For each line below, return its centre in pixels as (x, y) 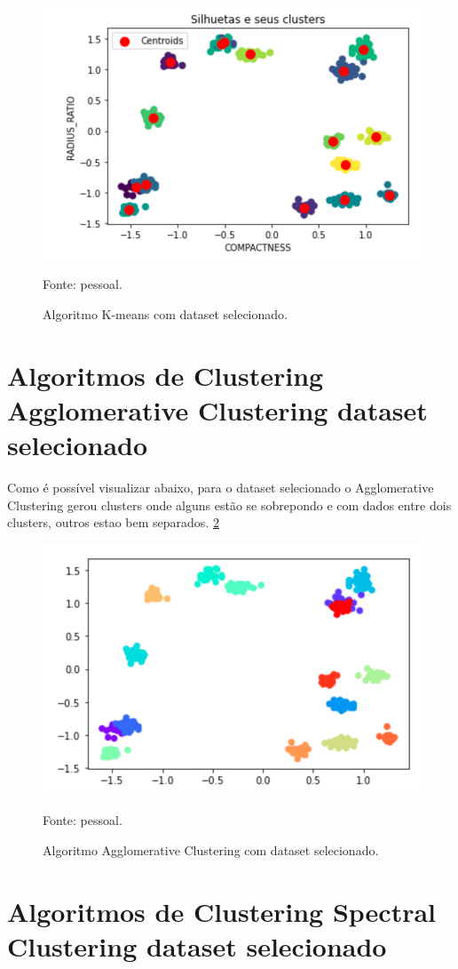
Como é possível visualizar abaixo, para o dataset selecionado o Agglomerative (221, 488)
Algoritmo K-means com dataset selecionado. (165, 314)
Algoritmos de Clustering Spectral (222, 911)
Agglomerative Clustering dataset (217, 410)
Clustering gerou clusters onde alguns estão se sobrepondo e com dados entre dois (229, 505)
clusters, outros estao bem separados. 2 (113, 522)
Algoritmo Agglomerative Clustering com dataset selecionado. (211, 849)
